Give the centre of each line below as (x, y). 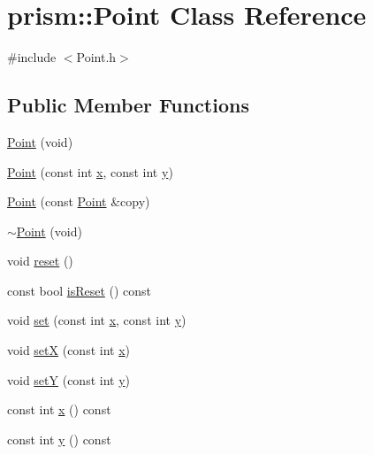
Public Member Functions (128, 105)
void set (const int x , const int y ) (97, 320)
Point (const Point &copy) (79, 201)
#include (32, 57)
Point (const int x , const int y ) (90, 171)
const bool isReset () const (80, 290)
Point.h (96, 57)
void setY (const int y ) (69, 379)
